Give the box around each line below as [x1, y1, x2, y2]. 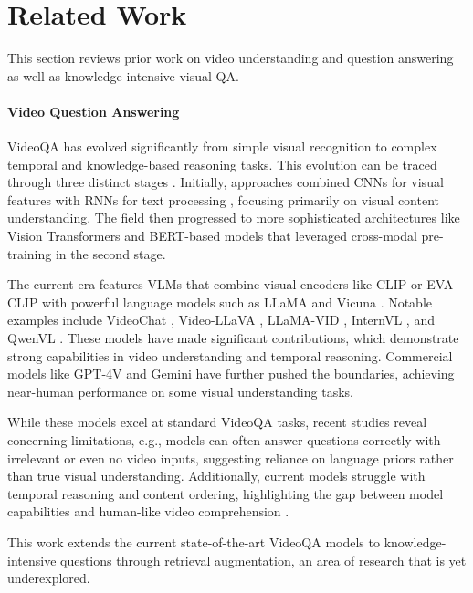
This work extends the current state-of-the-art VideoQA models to [7, 532, 380, 551]
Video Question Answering [7, 101, 180, 120]
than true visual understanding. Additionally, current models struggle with [7, 466, 426, 485]
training [7, 244, 52, 263]
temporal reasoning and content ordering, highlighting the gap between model [7, 484, 444, 503]
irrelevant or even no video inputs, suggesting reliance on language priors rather [7, 448, 454, 467]
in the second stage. [55, 244, 166, 263]
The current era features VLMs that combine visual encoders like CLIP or [7, 275, 423, 294]
